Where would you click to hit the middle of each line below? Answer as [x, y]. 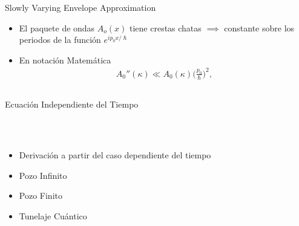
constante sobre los [259, 27]
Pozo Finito [41, 195]
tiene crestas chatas [165, 27]
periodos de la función [60, 40]
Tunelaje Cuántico [53, 216]
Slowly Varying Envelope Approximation [80, 7]
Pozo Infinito [43, 175]
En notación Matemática [65, 60]
